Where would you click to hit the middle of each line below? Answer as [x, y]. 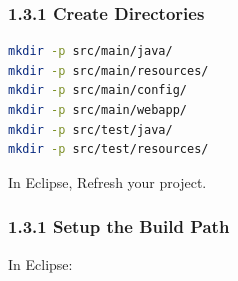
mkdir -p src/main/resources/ [108, 70]
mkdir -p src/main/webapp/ [97, 110]
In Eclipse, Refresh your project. [107, 181]
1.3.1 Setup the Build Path [119, 226]
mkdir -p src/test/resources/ [108, 149]
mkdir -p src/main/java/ [90, 51]
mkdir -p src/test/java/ [90, 129]
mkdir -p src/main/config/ [97, 90]
